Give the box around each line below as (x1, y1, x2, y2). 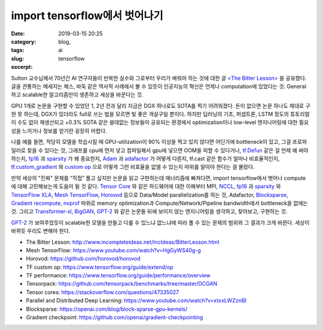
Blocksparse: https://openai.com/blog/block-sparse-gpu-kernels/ (26, 305, 188, 313)
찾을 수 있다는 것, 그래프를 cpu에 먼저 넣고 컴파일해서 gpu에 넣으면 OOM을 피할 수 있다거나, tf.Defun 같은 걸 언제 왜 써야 (27, 147, 309, 154)
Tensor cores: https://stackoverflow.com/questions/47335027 (26, 288, 179, 296)
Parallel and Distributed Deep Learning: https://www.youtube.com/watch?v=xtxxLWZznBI (26, 297, 247, 304)
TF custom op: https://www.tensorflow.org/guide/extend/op (26, 264, 173, 271)
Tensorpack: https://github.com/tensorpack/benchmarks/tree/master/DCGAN (26, 280, 218, 287)
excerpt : (11, 63, 33, 71)
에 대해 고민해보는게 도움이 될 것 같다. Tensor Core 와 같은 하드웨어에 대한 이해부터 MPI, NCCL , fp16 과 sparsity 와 (11, 183, 281, 190)
